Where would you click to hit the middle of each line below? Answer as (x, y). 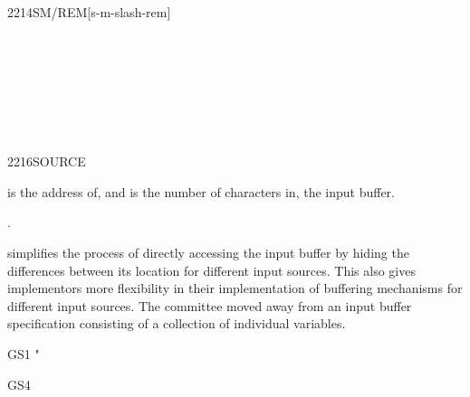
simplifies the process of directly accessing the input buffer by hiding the (208, 252)
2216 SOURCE (47, 161)
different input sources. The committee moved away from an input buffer (210, 305)
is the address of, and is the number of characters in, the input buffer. (201, 191)
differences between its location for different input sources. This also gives (211, 270)
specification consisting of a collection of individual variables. (177, 323)
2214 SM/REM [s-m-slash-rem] (89, 12)
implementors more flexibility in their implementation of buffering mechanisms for (235, 288)
